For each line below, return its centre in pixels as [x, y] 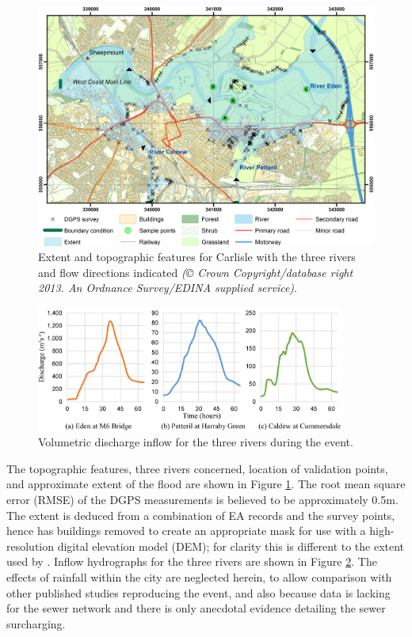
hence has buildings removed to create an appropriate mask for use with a [186, 531]
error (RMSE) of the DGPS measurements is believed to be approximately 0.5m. [202, 500]
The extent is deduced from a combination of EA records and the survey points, [201, 515]
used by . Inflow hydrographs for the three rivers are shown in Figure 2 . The [192, 561]
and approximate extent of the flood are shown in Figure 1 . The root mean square [206, 484]
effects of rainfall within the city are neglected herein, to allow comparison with [199, 577]
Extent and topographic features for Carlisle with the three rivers [197, 257]
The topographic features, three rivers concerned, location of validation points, [197, 468]
